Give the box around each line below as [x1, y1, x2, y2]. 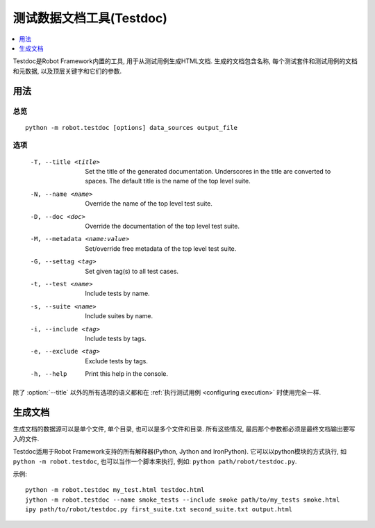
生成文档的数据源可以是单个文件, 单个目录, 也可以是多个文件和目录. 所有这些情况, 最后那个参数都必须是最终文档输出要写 [12, 424, 356, 434]
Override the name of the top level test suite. [85, 199, 213, 208]
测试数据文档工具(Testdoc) [12, 10, 168, 26]
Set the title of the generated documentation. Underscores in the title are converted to [85, 167, 331, 176]
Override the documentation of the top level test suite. [85, 222, 240, 230]
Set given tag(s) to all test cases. [85, 267, 179, 275]
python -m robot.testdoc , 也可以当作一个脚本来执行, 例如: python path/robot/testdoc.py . [12, 457, 297, 465]
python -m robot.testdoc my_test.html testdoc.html [25, 486, 205, 494]
